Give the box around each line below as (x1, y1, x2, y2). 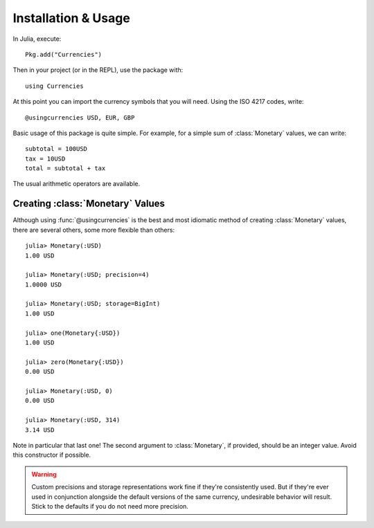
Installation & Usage (12, 10, 131, 26)
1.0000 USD (25, 280, 62, 289)
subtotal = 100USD (25, 145, 88, 153)
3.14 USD (25, 426, 55, 434)
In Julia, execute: (12, 35, 62, 43)
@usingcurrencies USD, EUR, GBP (25, 113, 135, 121)
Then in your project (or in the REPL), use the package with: (12, 66, 184, 74)
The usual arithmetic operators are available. (12, 180, 141, 188)
